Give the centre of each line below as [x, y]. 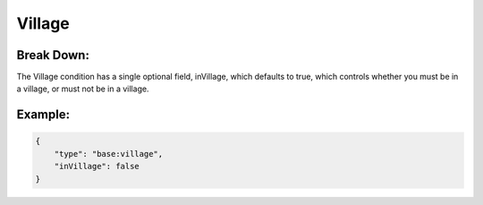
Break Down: [53, 55]
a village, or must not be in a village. [83, 89]
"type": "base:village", [109, 154]
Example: [43, 115]
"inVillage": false [97, 167]
